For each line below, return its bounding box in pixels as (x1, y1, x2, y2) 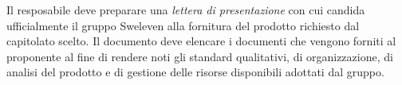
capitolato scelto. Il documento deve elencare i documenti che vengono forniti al (6, 33, 396, 49)
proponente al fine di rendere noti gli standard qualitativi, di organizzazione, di (6, 48, 393, 64)
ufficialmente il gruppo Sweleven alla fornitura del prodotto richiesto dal (6, 17, 360, 33)
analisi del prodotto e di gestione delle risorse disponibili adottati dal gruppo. (6, 64, 384, 80)
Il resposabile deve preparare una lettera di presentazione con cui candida (6, 2, 365, 17)
